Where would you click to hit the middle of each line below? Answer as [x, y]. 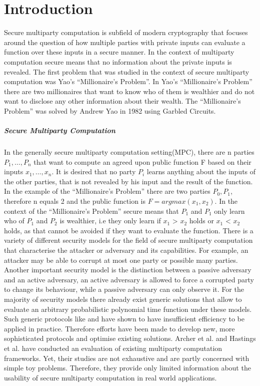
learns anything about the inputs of [201, 171]
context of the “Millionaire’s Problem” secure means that [91, 211]
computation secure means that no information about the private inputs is [118, 61]
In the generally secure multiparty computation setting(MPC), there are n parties [129, 152]
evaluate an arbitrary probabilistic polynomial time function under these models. [128, 309]
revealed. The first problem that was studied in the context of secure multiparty [127, 71]
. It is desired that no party [94, 171]
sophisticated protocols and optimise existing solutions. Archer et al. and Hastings [130, 338]
